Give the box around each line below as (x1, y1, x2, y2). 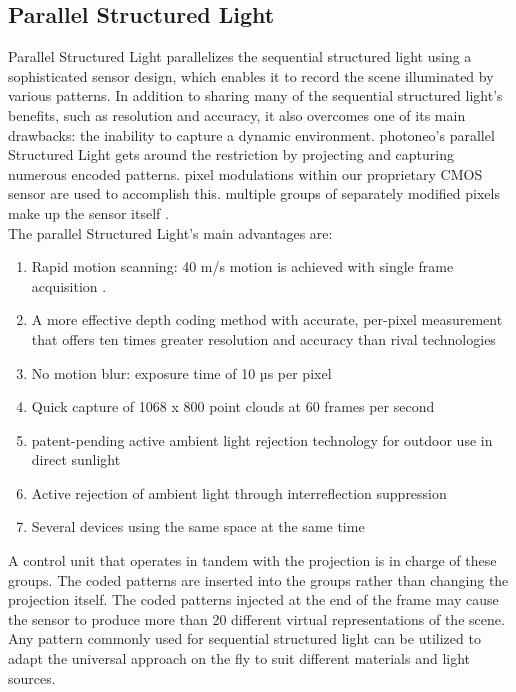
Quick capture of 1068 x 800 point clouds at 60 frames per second (31, 396, 435, 417)
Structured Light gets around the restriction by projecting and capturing (8, 144, 454, 165)
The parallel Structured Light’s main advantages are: (8, 222, 333, 243)
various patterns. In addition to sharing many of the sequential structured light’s (8, 85, 503, 106)
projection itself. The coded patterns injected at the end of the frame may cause (8, 589, 499, 610)
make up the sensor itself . (8, 202, 169, 223)
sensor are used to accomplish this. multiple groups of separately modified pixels (8, 183, 500, 204)
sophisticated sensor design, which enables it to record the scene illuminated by (8, 65, 494, 86)
